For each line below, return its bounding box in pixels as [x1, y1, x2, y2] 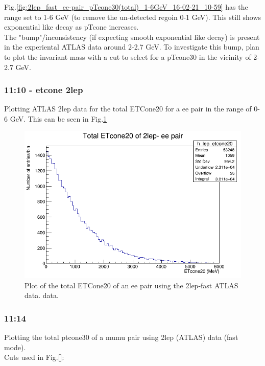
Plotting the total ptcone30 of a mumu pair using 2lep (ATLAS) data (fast [4, 332, 238, 342]
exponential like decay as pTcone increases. [4, 21, 139, 32]
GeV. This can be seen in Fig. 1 [10, 113, 107, 124]
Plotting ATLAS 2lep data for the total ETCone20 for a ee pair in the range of [4, 103, 252, 114]
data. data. [25, 290, 59, 301]
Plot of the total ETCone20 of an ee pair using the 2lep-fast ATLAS [25, 280, 238, 290]
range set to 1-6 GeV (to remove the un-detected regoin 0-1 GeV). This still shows [4, 11, 261, 22]
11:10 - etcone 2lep [4, 83, 83, 96]
